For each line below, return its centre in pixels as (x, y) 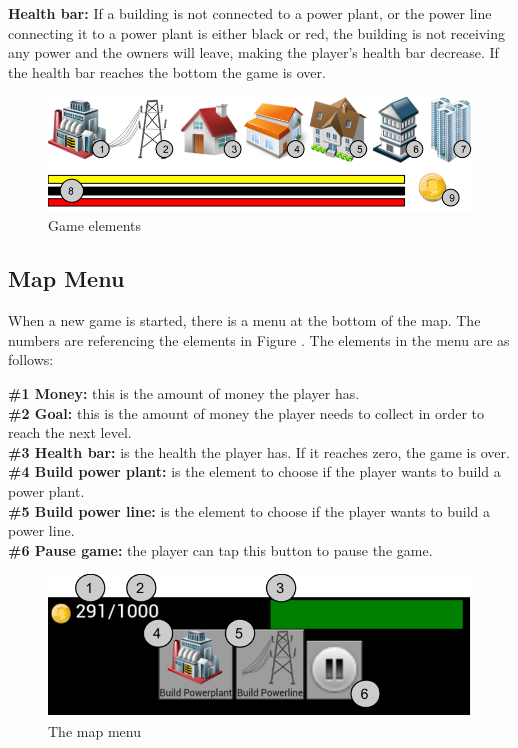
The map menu (94, 731)
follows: (31, 359)
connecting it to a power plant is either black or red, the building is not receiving (256, 32)
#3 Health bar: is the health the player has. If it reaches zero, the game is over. (259, 451)
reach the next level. (70, 432)
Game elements (95, 224)
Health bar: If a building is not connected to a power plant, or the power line (250, 13)
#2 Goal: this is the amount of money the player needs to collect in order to (246, 412)
